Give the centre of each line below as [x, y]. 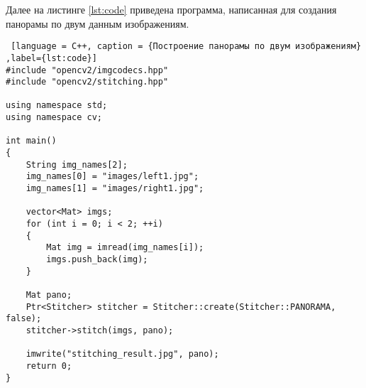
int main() [31, 141]
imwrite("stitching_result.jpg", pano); [122, 354]
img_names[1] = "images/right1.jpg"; [115, 189]
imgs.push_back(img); [97, 259]
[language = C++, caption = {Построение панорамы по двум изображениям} [186, 47]
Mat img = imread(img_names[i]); [125, 248]
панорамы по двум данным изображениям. [98, 23]
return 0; [49, 366]
